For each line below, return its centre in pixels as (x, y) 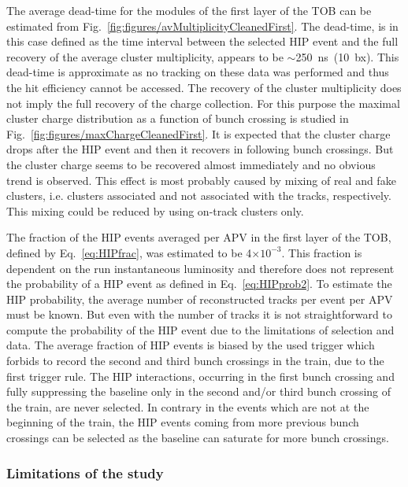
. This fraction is (322, 252)
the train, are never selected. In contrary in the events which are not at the (188, 406)
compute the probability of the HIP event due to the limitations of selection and (200, 329)
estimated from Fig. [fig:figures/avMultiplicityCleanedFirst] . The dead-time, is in (202, 26)
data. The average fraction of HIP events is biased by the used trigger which (191, 345)
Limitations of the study (85, 472)
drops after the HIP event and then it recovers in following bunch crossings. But (200, 149)
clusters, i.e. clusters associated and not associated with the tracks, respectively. (199, 196)
